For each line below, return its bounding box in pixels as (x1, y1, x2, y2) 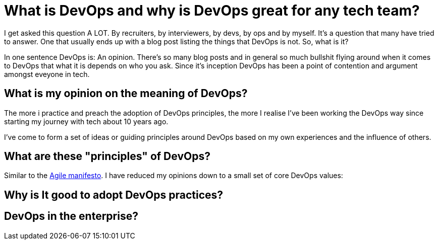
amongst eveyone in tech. (4, 69, 90, 78)
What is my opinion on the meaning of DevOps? (4, 87, 248, 100)
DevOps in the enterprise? (4, 210, 138, 223)
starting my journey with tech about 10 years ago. (4, 117, 169, 126)
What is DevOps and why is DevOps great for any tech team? (4, 2, 420, 19)
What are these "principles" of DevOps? (4, 150, 210, 163)
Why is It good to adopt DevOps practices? (4, 188, 224, 201)
